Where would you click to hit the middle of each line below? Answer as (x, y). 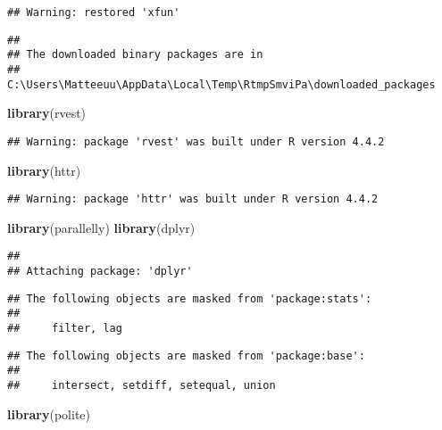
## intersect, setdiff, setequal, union (142, 385)
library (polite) (49, 413)
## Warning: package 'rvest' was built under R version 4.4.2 (196, 141)
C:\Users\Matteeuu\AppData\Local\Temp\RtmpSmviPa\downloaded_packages (221, 84)
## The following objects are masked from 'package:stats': (190, 298)
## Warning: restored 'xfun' (94, 12)
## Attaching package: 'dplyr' (100, 272)
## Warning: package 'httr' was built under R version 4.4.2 (193, 199)
